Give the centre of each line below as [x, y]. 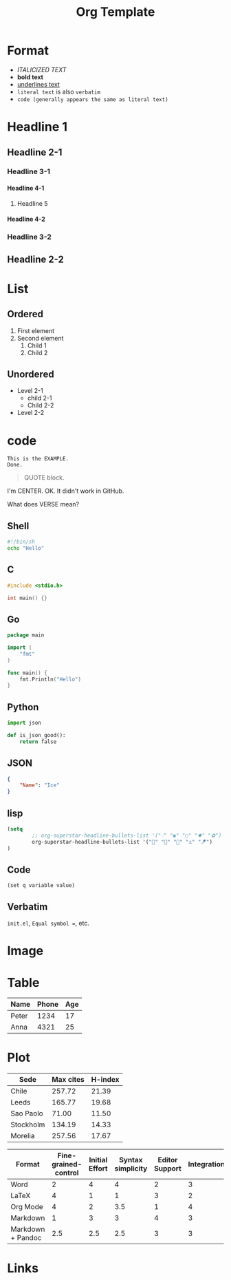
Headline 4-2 [26, 219]
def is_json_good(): [37, 736]
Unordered [31, 374]
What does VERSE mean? [43, 504]
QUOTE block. [44, 478]
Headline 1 [37, 127]
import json [24, 723]
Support [168, 1169]
